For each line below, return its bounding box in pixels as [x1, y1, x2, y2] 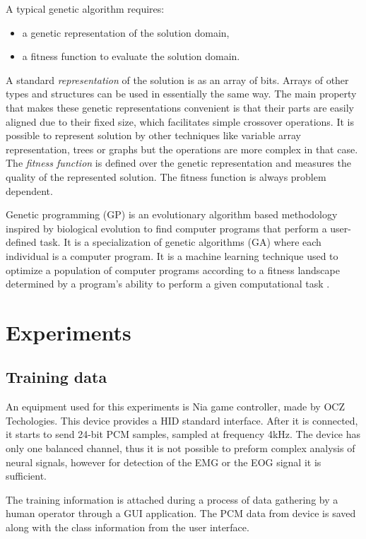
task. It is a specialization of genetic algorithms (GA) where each [40, 235, 321, 249]
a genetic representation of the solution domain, [22, 25, 230, 40]
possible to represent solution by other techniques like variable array [6, 128, 301, 143]
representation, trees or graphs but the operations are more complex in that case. [6, 141, 358, 156]
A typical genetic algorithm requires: [6, 1, 165, 16]
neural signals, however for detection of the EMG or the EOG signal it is [6, 454, 321, 469]
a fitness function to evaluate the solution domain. [22, 49, 240, 64]
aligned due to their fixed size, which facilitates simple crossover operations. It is [6, 114, 354, 129]
